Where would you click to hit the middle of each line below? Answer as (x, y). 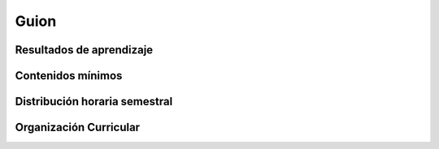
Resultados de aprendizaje (84, 50)
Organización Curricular (78, 128)
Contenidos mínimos (69, 76)
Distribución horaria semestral (94, 102)
